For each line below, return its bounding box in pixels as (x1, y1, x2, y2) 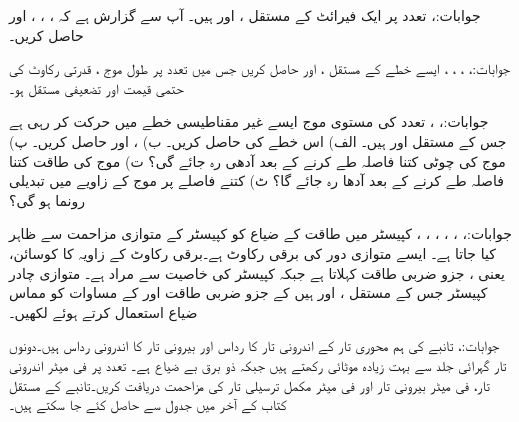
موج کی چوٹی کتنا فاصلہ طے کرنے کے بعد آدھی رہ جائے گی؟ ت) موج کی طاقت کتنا (9, 150, 506, 171)
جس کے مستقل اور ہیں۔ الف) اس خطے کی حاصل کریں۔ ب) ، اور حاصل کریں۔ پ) (9, 130, 507, 151)
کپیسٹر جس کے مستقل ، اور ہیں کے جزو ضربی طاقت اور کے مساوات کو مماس (9, 282, 488, 303)
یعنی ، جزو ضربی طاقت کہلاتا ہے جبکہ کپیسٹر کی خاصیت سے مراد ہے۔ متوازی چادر (9, 262, 505, 283)
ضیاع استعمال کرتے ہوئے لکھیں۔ (9, 301, 198, 322)
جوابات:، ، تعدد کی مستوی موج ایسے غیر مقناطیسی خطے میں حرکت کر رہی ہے (9, 111, 489, 132)
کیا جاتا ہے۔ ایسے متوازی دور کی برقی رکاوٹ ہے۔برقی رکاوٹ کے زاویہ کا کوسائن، (9, 242, 496, 263)
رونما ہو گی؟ (9, 189, 85, 210)
